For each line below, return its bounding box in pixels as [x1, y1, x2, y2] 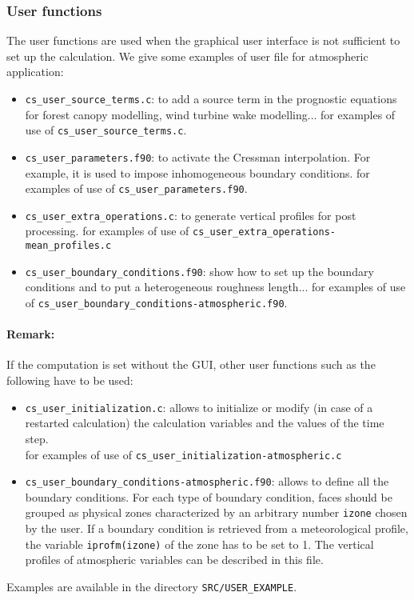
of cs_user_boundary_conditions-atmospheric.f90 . [25, 294, 288, 311]
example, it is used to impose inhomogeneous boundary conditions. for [25, 164, 370, 181]
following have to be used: [6, 372, 133, 389]
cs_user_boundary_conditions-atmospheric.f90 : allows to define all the [25, 473, 389, 490]
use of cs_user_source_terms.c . [25, 122, 187, 138]
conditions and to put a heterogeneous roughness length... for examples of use [25, 278, 406, 295]
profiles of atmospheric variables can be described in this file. [25, 551, 324, 568]
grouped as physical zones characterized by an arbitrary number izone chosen [25, 504, 408, 521]
